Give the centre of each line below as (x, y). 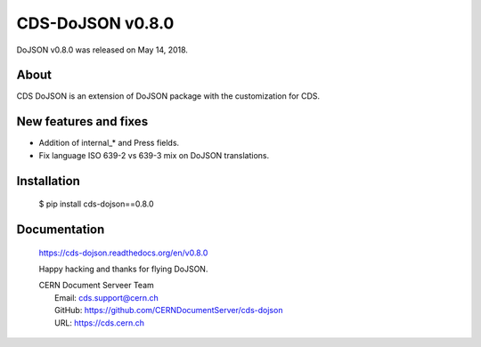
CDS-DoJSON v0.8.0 (95, 23)
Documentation (61, 229)
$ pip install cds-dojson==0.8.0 (97, 204)
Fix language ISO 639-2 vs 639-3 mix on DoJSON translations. (154, 155)
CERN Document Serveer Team (97, 286)
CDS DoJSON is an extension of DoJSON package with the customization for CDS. (168, 96)
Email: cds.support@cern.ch (107, 297)
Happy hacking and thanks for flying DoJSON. (123, 269)
